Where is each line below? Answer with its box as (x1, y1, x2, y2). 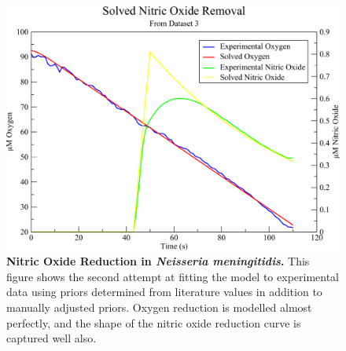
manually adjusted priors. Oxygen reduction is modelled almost (6, 298, 312, 315)
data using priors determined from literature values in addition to (6, 283, 322, 300)
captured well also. (6, 330, 97, 346)
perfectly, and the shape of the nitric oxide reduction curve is (6, 314, 301, 331)
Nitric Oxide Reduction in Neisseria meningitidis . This (6, 253, 310, 269)
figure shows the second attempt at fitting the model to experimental (6, 268, 340, 284)
